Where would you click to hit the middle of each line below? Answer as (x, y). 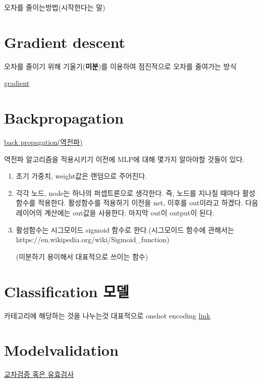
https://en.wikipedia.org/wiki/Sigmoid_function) (93, 239)
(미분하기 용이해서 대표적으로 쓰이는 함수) (82, 256)
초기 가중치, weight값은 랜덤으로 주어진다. (82, 176)
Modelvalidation (61, 350)
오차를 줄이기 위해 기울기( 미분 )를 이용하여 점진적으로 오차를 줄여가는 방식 (120, 66)
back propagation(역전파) (43, 142)
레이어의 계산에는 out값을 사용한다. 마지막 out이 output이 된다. (115, 212)
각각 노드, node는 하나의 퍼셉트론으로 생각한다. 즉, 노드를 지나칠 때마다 (128, 193)
